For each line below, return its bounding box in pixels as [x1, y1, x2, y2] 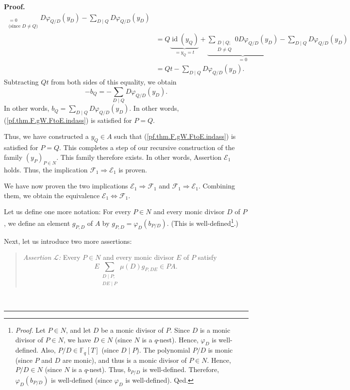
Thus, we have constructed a [4, 131, 89, 141]
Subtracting [4, 77, 39, 87]
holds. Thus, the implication [4, 164, 88, 174]
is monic [208, 345, 233, 355]
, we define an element [4, 218, 70, 228]
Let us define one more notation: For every [4, 206, 131, 217]
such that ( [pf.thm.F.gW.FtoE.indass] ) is [114, 131, 236, 141]
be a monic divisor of [101, 325, 164, 335]
